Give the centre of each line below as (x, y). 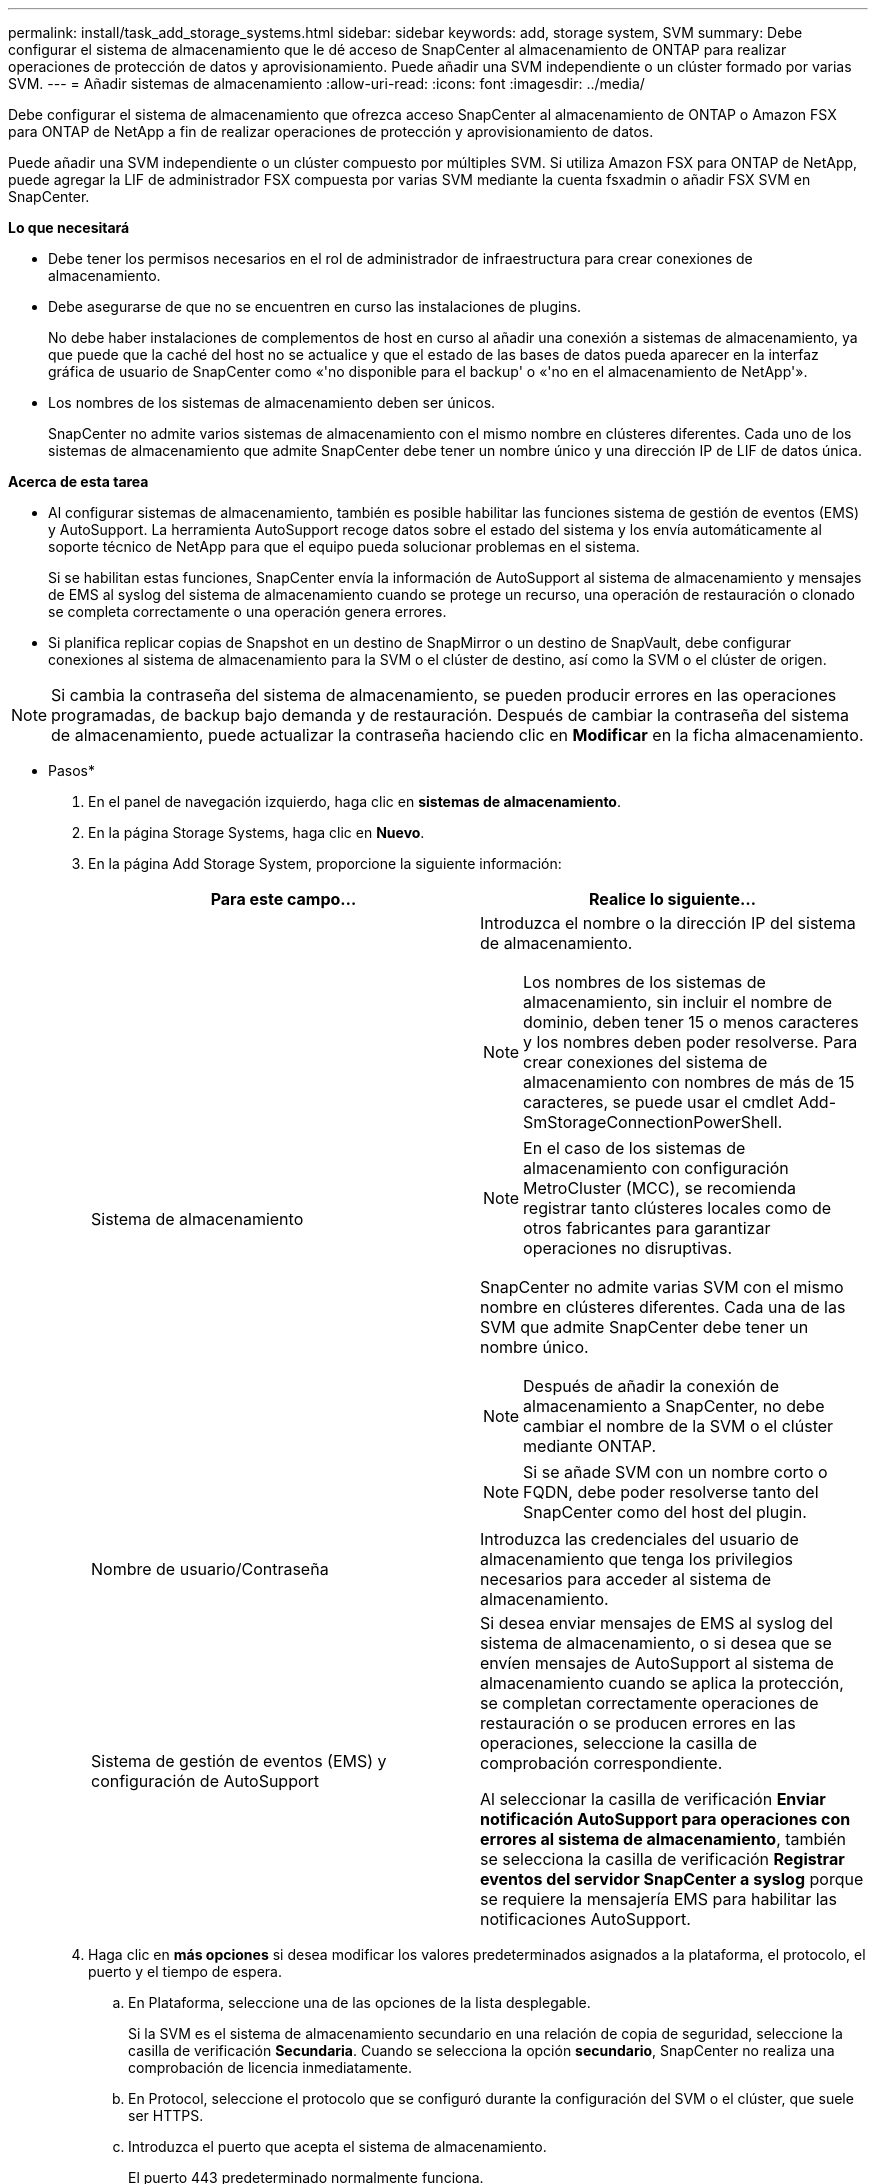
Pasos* (71, 770)
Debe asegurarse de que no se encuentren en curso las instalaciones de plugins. (315, 306)
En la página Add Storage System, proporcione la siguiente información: (325, 863)
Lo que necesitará (69, 227)
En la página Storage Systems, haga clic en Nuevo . (256, 832)
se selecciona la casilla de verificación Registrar (662, 1859)
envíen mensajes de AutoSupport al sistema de (657, 1663)
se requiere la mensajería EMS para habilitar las (659, 1899)
